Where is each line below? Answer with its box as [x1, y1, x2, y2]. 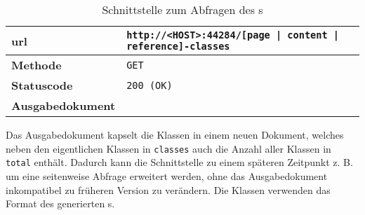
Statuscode [11, 77, 73, 93]
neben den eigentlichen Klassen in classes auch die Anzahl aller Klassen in [6, 141, 331, 155]
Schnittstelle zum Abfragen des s [102, 1, 263, 18]
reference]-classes [126, 41, 230, 52]
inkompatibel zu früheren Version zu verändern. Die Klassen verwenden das [6, 182, 331, 197]
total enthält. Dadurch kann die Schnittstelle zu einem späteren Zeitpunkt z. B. [6, 155, 353, 169]
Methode [11, 57, 62, 73]
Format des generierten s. [6, 196, 115, 211]
